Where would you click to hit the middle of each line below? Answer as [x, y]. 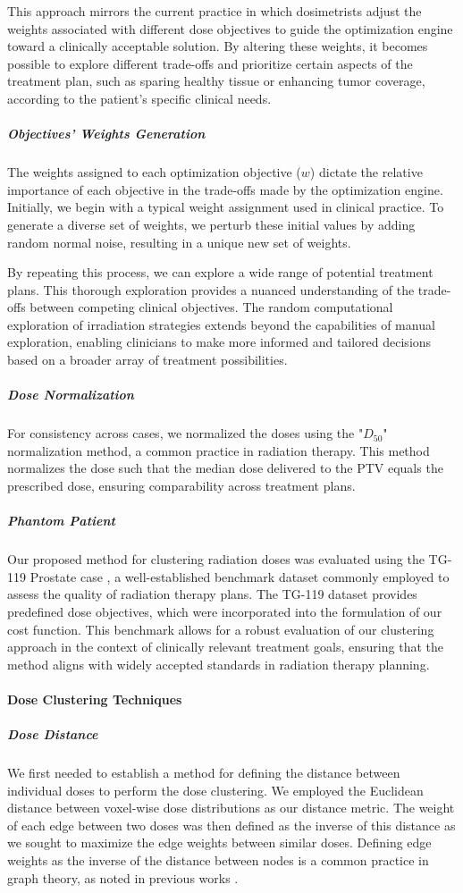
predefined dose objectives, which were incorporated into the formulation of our [225, 611]
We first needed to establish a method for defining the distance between [204, 773]
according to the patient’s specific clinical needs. [139, 98]
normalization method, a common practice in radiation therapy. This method [219, 450]
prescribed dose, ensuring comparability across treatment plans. [181, 485]
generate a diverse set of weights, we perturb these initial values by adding [211, 224]
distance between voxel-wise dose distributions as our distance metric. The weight [231, 808]
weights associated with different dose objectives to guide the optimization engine [230, 28]
